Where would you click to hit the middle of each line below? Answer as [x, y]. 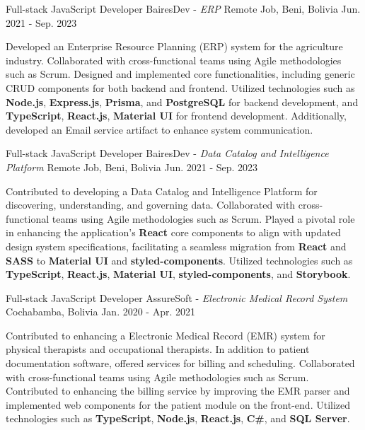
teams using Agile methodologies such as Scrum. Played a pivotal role [203, 218]
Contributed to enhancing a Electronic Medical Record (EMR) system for [166, 335]
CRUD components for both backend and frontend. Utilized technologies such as [180, 87]
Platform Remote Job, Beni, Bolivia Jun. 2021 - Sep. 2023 [132, 167]
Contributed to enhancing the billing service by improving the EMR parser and [178, 391]
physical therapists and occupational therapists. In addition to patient [158, 349]
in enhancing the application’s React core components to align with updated [173, 232]
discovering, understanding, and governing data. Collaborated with [151, 205]
